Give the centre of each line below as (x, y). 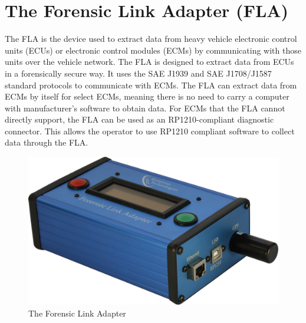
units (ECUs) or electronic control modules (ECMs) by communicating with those (153, 50)
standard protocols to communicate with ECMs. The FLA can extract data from (151, 85)
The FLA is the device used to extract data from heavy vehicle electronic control (151, 39)
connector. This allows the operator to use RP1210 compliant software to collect (150, 131)
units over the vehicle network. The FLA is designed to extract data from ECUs (149, 62)
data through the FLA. (47, 142)
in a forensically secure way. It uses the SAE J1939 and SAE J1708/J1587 (138, 73)
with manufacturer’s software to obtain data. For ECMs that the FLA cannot (145, 108)
